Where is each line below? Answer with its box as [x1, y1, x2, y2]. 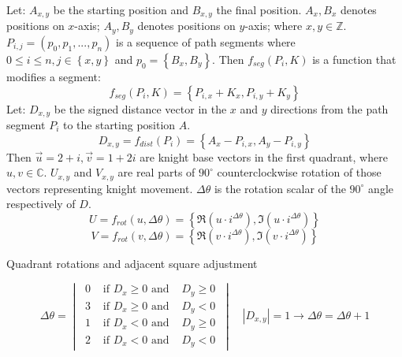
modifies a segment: [6, 68, 101, 84]
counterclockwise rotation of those [217, 164, 382, 180]
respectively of [6, 195, 76, 212]
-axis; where [244, 17, 303, 34]
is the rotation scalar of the [214, 180, 346, 196]
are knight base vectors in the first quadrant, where [140, 148, 388, 165]
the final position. [216, 2, 302, 17]
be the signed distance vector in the [54, 100, 227, 117]
